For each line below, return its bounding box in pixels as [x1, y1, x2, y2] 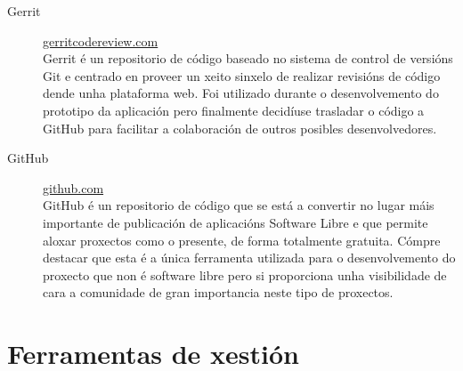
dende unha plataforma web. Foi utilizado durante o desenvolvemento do [43, 84, 439, 102]
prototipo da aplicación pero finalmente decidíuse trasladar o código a [43, 101, 425, 119]
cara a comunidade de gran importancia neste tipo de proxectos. [43, 283, 394, 302]
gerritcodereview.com [43, 31, 158, 50]
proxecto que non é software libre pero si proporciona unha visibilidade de [43, 265, 447, 284]
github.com [43, 178, 104, 197]
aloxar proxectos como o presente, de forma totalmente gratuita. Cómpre [43, 230, 441, 249]
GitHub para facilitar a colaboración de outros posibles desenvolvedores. [43, 118, 437, 137]
